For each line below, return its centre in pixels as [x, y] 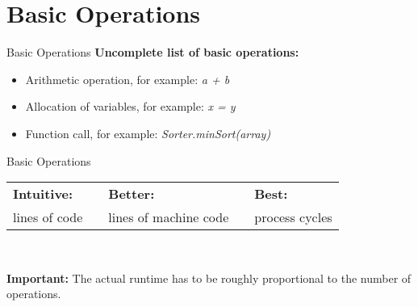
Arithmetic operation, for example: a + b [127, 79]
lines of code [48, 217]
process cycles [293, 217]
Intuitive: [43, 194]
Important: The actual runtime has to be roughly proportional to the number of [209, 278]
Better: [132, 194]
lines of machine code [169, 217]
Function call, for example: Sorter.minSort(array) [148, 133]
